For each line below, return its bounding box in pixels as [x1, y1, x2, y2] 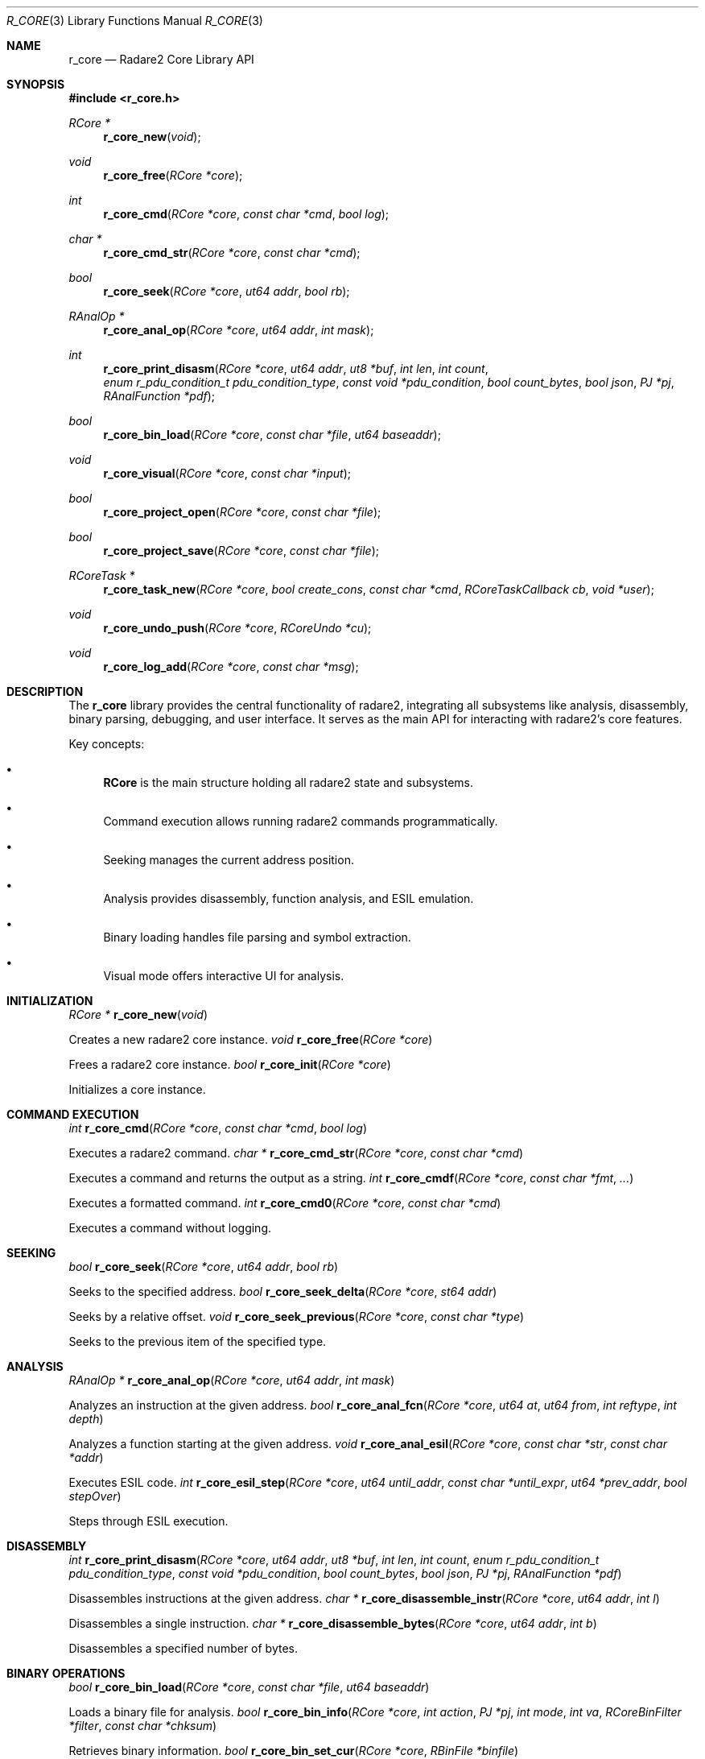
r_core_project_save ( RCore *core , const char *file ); [103, 544, 379, 557]
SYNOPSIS [6, 77, 65, 91]
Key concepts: [68, 737, 145, 751]
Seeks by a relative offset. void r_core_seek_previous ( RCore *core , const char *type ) [68, 1310, 525, 1323]
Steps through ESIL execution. [68, 1514, 229, 1528]
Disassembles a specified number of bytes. [68, 1641, 299, 1655]
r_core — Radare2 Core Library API [68, 52, 254, 66]
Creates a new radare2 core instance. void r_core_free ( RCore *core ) [68, 1033, 433, 1046]
